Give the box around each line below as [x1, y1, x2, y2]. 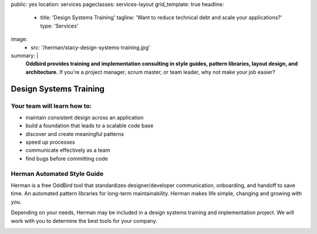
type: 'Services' [40, 22, 79, 29]
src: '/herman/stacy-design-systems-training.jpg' [31, 44, 150, 51]
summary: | [11, 52, 39, 59]
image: [11, 36, 28, 43]
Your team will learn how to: [11, 101, 92, 110]
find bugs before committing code [25, 155, 108, 162]
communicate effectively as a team [25, 147, 110, 154]
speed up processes [25, 138, 76, 146]
